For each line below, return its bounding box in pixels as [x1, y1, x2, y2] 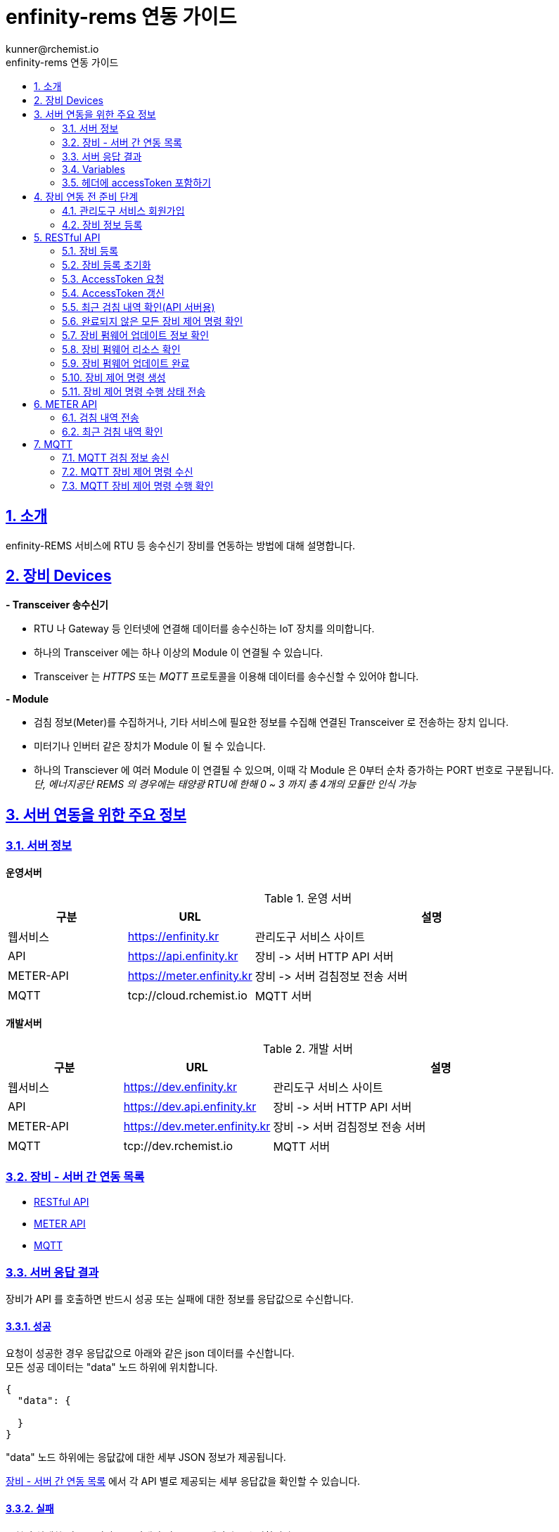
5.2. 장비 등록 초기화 [62, 258, 151, 271]
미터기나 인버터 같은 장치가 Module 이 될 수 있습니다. [34, 740, 266, 753]
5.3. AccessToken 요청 [62, 272, 165, 285]
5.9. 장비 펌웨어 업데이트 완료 [62, 357, 190, 369]
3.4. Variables [62, 162, 125, 175]
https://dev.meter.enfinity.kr [123, 1118, 271, 1133]
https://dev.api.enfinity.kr [123, 1099, 257, 1113]
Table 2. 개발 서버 [263, 1041, 353, 1056]
